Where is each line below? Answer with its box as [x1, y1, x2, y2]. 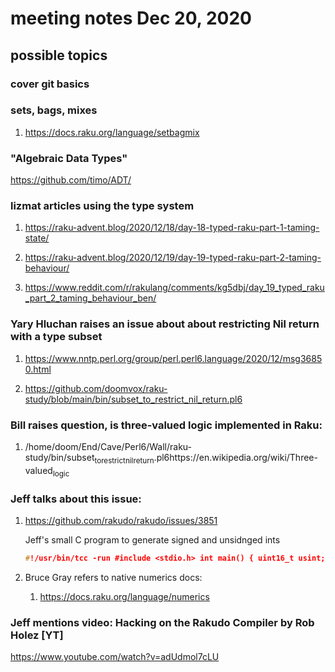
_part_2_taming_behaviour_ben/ [24, 292, 157, 304]
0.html [24, 363, 52, 375]
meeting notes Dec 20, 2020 [10, 7, 252, 30]
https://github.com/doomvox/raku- [24, 382, 168, 394]
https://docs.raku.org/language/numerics [39, 590, 210, 602]
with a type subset [10, 330, 103, 344]
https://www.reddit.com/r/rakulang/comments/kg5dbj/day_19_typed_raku [24, 282, 325, 294]
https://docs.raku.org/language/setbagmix [24, 126, 200, 138]
